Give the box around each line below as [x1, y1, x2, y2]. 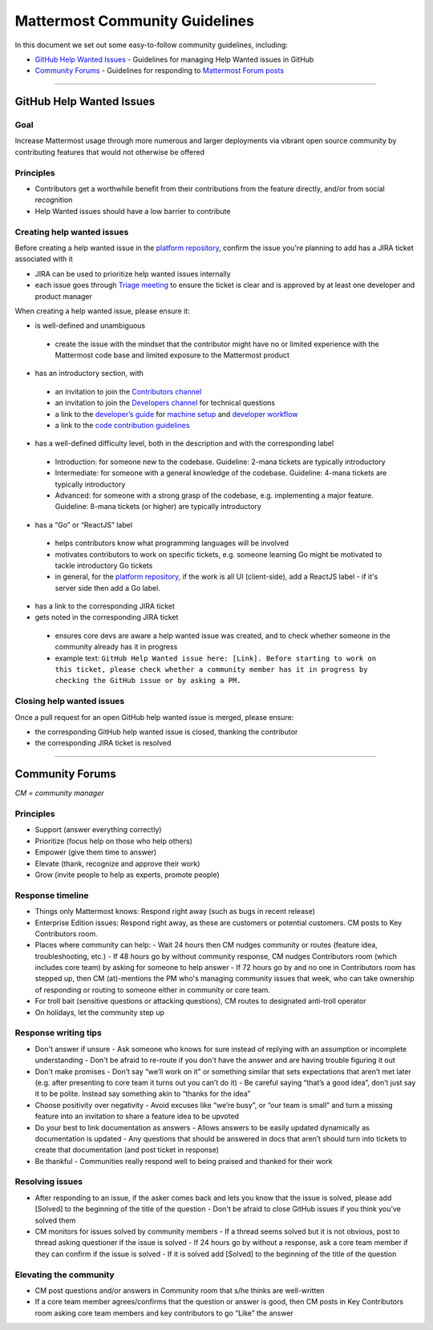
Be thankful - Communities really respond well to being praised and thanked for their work [34, 1156, 333, 1166]
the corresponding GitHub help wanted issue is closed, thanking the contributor [34, 726, 298, 737]
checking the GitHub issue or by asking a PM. [55, 676, 241, 685]
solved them [34, 1215, 76, 1225]
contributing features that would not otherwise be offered [14, 147, 204, 156]
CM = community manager [14, 788, 104, 798]
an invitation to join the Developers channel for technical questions [55, 398, 276, 408]
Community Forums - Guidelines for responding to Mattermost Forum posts [34, 66, 285, 75]
